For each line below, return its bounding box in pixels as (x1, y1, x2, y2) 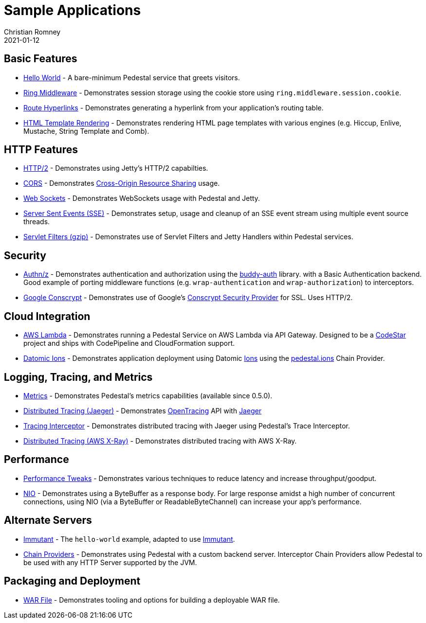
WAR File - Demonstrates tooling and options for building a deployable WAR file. (23, 595, 280, 604)
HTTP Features (4, 143, 78, 156)
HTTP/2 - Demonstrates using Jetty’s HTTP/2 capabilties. (23, 164, 208, 173)
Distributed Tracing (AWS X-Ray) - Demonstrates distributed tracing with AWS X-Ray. (23, 436, 297, 445)
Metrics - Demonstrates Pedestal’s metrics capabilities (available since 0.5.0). (23, 391, 273, 400)
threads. (23, 217, 50, 226)
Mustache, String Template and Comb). (23, 126, 149, 135)
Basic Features (4, 53, 77, 65)
